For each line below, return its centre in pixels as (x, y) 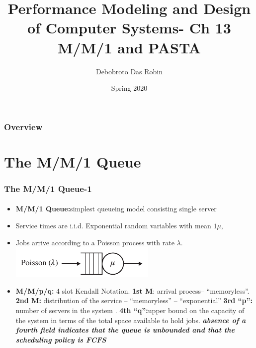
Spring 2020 (129, 88)
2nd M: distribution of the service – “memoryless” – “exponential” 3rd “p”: (134, 300)
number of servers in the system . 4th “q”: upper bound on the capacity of (130, 310)
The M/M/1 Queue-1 (48, 188)
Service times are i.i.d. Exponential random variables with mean (113, 226)
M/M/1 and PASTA (129, 47)
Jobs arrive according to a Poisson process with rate (95, 242)
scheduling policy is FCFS (61, 339)
